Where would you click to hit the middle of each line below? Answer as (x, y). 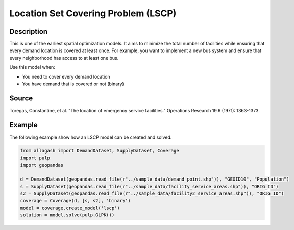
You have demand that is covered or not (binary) (73, 84)
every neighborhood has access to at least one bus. (64, 58)
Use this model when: (32, 67)
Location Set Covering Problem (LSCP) (93, 13)
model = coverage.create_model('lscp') (70, 208)
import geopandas (42, 165)
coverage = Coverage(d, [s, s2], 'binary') (76, 201)
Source (21, 98)
